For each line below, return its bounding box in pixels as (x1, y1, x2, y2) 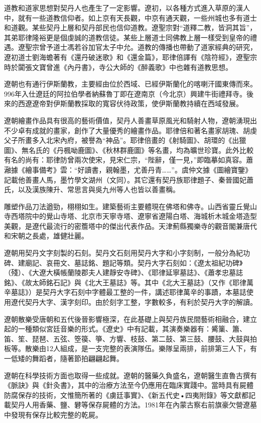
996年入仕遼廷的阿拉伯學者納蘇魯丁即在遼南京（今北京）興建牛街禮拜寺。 (4, 88, 246, 99)
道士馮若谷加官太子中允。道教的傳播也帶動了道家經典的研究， (53, 42, 257, 52)
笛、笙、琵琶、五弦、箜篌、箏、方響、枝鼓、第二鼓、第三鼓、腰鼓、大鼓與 (4, 333, 250, 344)
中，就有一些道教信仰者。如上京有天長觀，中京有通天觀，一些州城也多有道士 (4, 12, 257, 23)
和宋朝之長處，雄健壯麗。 (4, 230, 88, 241)
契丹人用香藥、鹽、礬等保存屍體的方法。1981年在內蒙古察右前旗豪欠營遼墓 (11, 399, 257, 410)
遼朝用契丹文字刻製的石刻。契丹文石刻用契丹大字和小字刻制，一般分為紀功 (4, 247, 250, 258)
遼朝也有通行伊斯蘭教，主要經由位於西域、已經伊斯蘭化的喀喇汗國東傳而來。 (4, 78, 257, 89)
